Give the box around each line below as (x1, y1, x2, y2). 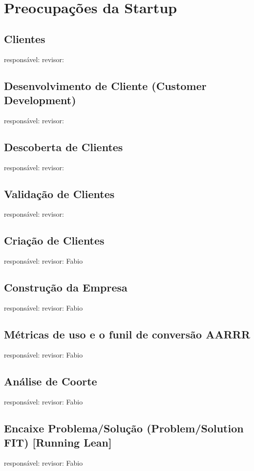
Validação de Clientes (4, 186, 115, 201)
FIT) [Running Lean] (4, 434, 112, 449)
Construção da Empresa (4, 280, 127, 295)
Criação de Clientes (4, 233, 105, 248)
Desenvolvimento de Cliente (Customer (4, 78, 207, 93)
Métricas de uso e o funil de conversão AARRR (4, 326, 250, 341)
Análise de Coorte (4, 373, 97, 388)
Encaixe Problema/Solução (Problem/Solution (4, 420, 244, 435)
